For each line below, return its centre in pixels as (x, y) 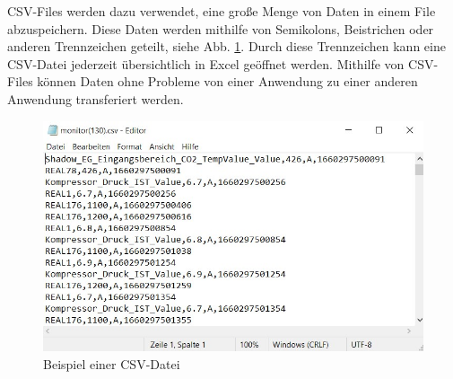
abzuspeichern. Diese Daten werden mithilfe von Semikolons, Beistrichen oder (221, 28)
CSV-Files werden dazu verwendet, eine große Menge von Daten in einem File (222, 11)
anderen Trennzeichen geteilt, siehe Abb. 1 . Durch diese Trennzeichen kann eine (226, 46)
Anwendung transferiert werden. (96, 98)
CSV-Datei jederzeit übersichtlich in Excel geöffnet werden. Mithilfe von (206, 63)
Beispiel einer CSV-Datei (112, 363)
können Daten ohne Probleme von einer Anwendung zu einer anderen (227, 81)
